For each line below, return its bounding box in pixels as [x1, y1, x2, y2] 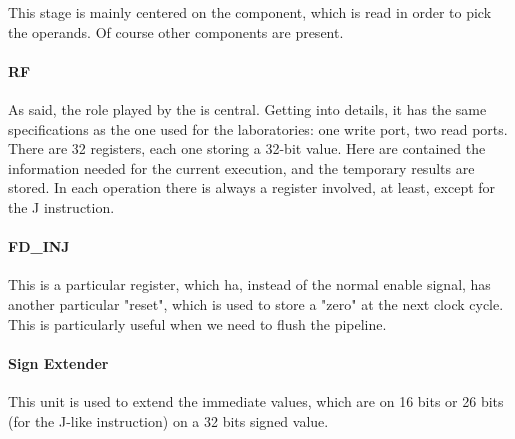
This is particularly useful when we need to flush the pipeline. [8, 313, 387, 334]
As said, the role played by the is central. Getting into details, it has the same [8, 98, 487, 119]
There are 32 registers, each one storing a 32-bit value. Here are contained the [8, 138, 486, 159]
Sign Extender [8, 352, 109, 373]
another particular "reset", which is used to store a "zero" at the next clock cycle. [8, 293, 504, 314]
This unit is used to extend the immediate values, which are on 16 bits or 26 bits [8, 390, 504, 411]
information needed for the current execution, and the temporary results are [8, 157, 475, 178]
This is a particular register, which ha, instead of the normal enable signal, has [8, 274, 491, 295]
